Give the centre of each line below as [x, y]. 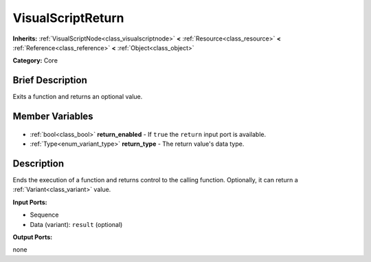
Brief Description [50, 80]
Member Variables [53, 117]
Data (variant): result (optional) [76, 224]
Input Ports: [30, 202]
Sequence [44, 215]
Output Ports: [33, 237]
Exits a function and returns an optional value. [78, 97]
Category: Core [35, 61]
